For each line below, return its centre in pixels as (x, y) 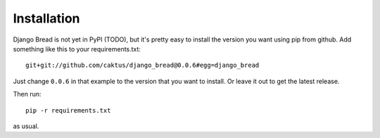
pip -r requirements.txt (68, 110)
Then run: (27, 94)
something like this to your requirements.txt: (77, 49)
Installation (46, 18)
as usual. (26, 126)
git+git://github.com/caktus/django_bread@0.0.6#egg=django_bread (142, 65)
